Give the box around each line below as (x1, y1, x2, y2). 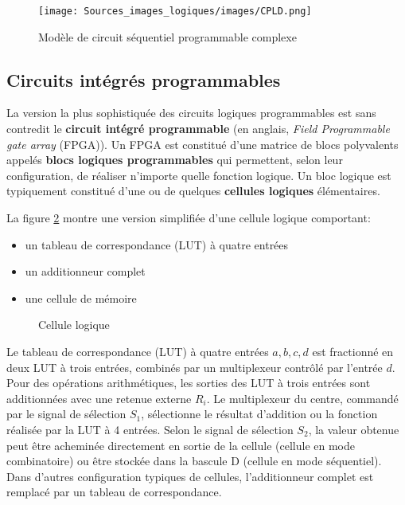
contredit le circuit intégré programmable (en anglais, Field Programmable (6, 120, 390, 137)
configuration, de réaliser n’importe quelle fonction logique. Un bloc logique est (6, 166, 391, 183)
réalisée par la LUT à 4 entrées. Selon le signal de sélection (6, 421, 294, 437)
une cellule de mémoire (25, 289, 137, 306)
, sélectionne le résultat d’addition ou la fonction (141, 405, 378, 422)
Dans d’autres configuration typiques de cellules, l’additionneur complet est (6, 468, 374, 484)
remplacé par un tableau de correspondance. (6, 483, 222, 500)
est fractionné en (312, 343, 394, 359)
